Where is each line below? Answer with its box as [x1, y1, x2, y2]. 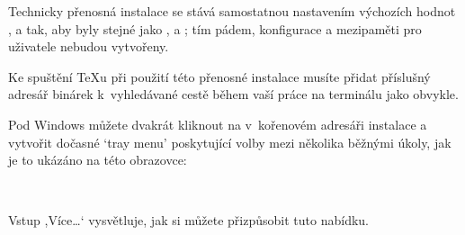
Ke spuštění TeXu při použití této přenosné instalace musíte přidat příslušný [8, 67, 431, 86]
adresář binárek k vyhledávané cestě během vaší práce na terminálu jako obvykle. [8, 85, 459, 104]
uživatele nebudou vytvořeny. [8, 37, 169, 56]
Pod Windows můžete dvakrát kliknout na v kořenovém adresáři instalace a [8, 114, 427, 133]
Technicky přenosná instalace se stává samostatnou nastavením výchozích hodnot [8, 2, 456, 20]
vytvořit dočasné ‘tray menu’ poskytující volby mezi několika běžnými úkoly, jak [8, 132, 452, 151]
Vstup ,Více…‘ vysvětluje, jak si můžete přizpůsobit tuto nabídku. [8, 211, 369, 230]
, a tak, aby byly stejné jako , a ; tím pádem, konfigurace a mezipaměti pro [8, 19, 422, 38]
